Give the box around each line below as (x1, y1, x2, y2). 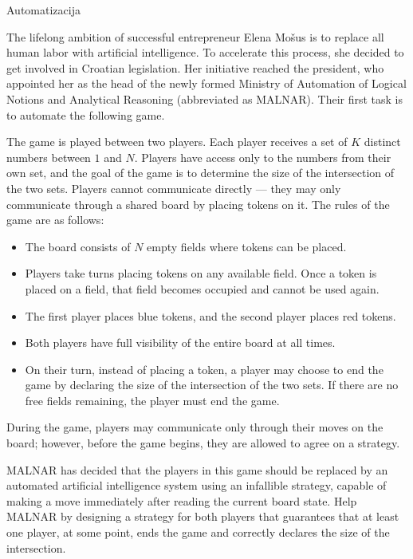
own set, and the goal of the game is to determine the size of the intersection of (6, 164, 395, 181)
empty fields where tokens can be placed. (147, 238, 347, 254)
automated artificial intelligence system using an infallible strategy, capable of (6, 477, 387, 494)
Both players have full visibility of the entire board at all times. (25, 334, 336, 351)
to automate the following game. (6, 106, 165, 123)
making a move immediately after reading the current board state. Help (6, 492, 357, 509)
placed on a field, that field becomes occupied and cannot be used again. (25, 280, 380, 297)
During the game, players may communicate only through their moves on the (6, 419, 383, 435)
